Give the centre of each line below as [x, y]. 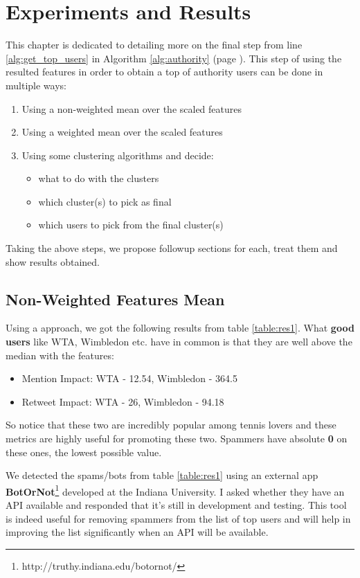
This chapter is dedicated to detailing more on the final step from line [154, 45]
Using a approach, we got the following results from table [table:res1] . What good [180, 328]
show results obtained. [53, 261]
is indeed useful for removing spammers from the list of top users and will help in [178, 518]
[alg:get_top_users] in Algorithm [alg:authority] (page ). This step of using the [174, 58]
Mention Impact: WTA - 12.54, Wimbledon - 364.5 [129, 378]
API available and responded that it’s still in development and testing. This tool [176, 505]
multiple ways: [36, 85]
